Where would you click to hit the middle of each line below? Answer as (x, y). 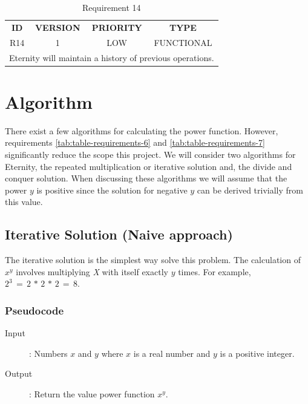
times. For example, (215, 271)
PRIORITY (117, 27)
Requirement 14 (111, 7)
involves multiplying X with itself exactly (92, 271)
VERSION (57, 27)
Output (19, 373)
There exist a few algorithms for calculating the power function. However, (142, 130)
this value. (24, 202)
